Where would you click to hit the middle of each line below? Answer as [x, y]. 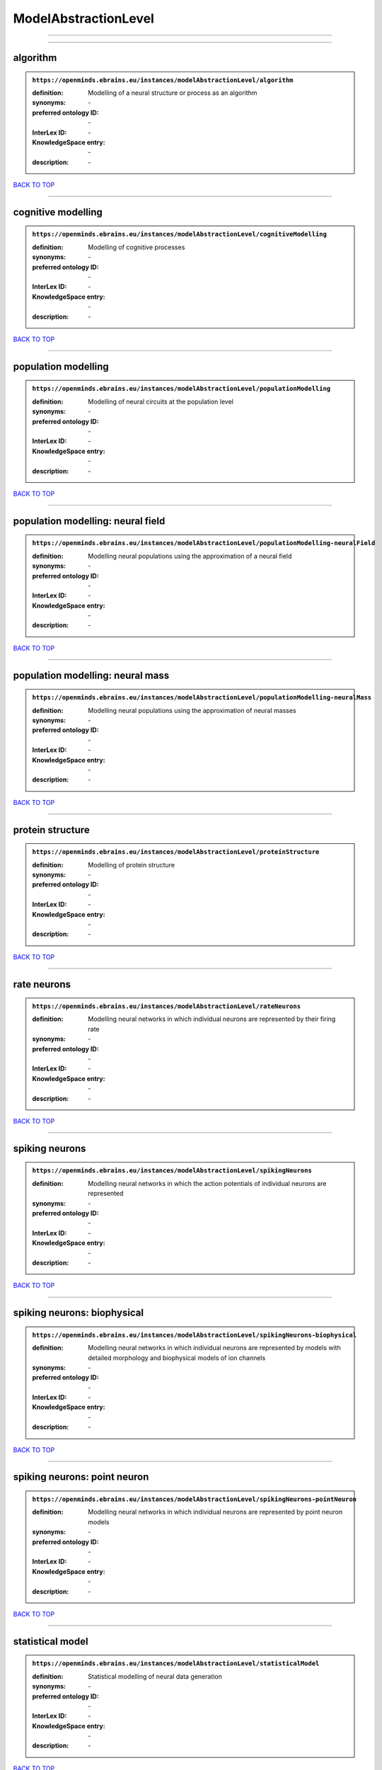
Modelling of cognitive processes [137, 247]
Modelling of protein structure [132, 864]
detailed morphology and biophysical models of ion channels [177, 1358]
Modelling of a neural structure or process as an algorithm [173, 93]
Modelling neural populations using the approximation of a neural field [190, 556]
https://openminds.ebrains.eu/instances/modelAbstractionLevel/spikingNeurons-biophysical [195, 1335]
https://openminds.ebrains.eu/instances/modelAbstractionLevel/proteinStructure [176, 852]
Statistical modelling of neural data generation [155, 1676]
